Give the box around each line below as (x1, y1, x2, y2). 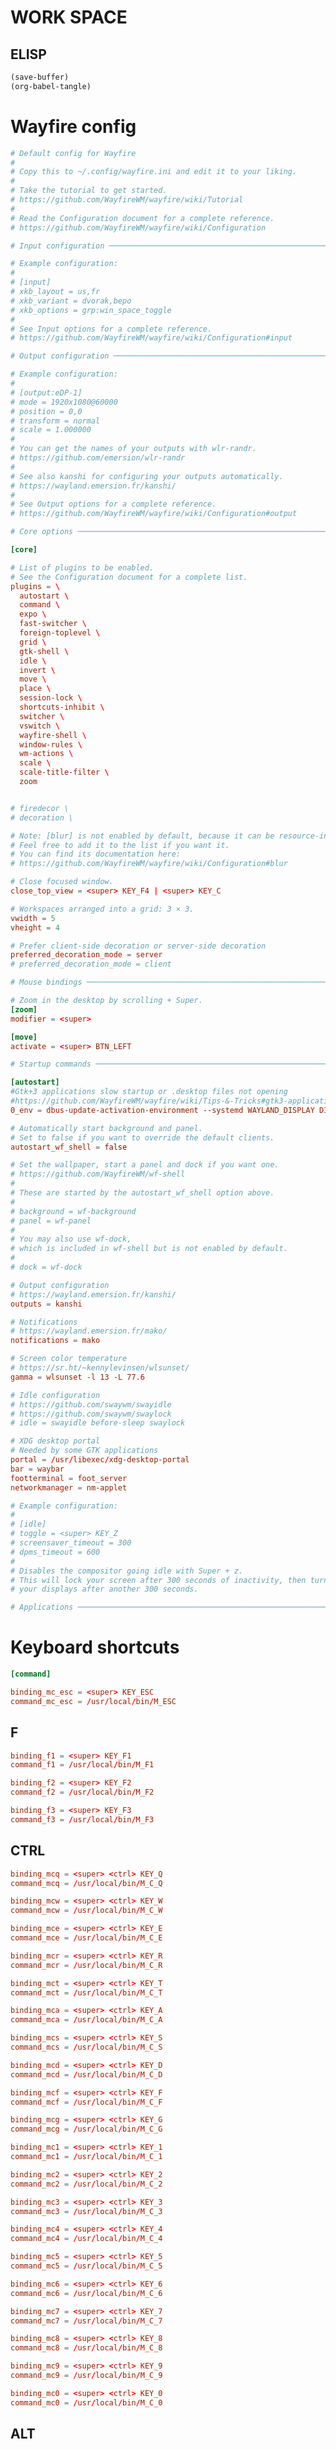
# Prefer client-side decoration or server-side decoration (10, 941, 267, 951)
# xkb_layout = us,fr (10, 287, 101, 297)
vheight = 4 (10, 922, 60, 933)
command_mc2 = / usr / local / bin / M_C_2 (10, 2179, 163, 2189)
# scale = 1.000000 (10, 425, 92, 435)
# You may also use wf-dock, (10, 1234, 132, 1245)
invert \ (19, 665, 56, 675)
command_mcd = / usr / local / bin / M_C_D (10, 2069, 163, 2080)
